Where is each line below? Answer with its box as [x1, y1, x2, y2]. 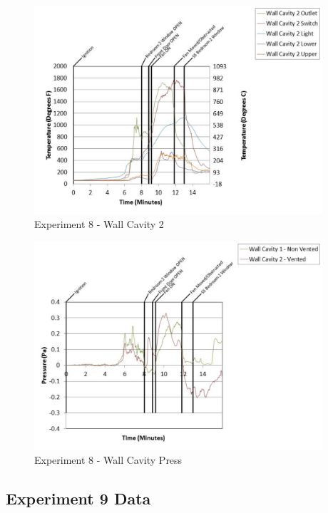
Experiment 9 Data [6, 487, 151, 509]
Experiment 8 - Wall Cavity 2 [34, 217, 164, 232]
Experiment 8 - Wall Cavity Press [34, 452, 183, 467]
